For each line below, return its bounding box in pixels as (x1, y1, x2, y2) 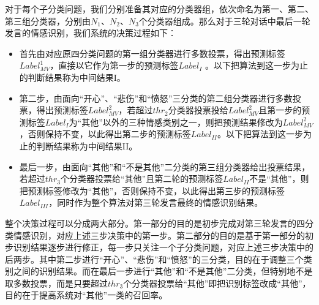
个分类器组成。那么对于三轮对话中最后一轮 (138, 14, 310, 27)
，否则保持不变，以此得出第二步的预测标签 (19, 127, 191, 140)
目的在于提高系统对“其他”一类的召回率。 (5, 288, 168, 301)
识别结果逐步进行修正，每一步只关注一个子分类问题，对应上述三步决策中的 (13, 241, 313, 254)
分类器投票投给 (168, 104, 228, 116)
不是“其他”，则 (249, 172, 309, 185)
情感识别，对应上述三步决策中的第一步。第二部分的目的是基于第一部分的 (13, 228, 305, 241)
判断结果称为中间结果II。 (36, 139, 138, 152)
